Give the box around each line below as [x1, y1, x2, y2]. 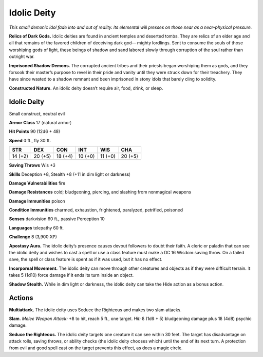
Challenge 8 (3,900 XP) [9, 234, 57, 240]
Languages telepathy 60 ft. [9, 225, 64, 231]
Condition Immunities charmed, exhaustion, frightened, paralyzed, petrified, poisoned [9, 207, 183, 213]
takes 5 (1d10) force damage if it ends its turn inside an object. [9, 272, 134, 278]
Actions [9, 294, 34, 302]
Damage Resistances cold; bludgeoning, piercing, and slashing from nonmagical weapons [9, 189, 191, 195]
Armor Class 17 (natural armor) [9, 119, 72, 125]
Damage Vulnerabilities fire [9, 180, 66, 186]
